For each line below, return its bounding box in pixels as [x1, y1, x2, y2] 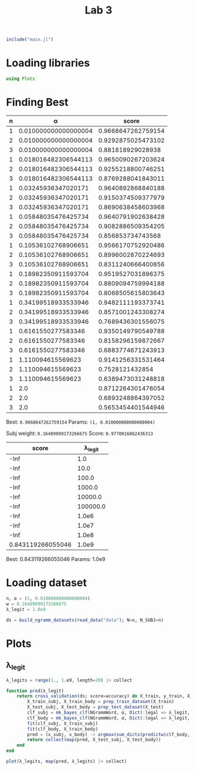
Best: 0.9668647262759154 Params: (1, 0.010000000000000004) [6, 418, 155, 425]
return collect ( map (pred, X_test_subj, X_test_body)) [27, 737, 161, 743]
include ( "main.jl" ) [6, 36, 54, 43]
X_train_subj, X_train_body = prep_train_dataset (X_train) [27, 699, 175, 705]
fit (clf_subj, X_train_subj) [27, 720, 98, 727]
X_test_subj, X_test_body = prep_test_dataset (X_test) [27, 704, 164, 710]
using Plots [6, 76, 35, 82]
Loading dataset [6, 576, 87, 590]
